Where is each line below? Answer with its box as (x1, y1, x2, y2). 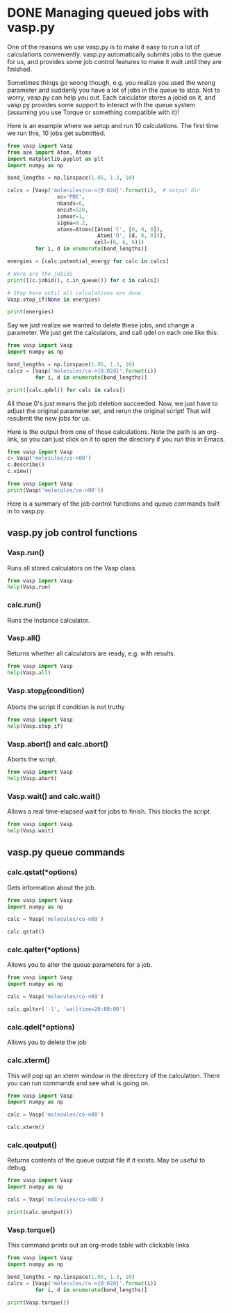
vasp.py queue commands (7, 846, 125, 858)
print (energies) (7, 309, 54, 316)
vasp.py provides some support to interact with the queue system (7, 100, 196, 109)
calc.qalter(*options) (7, 945, 81, 955)
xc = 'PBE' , (56, 194, 85, 201)
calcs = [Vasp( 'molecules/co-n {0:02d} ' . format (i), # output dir (7, 187, 200, 194)
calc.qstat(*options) (7, 867, 78, 877)
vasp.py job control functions (7, 527, 138, 539)
